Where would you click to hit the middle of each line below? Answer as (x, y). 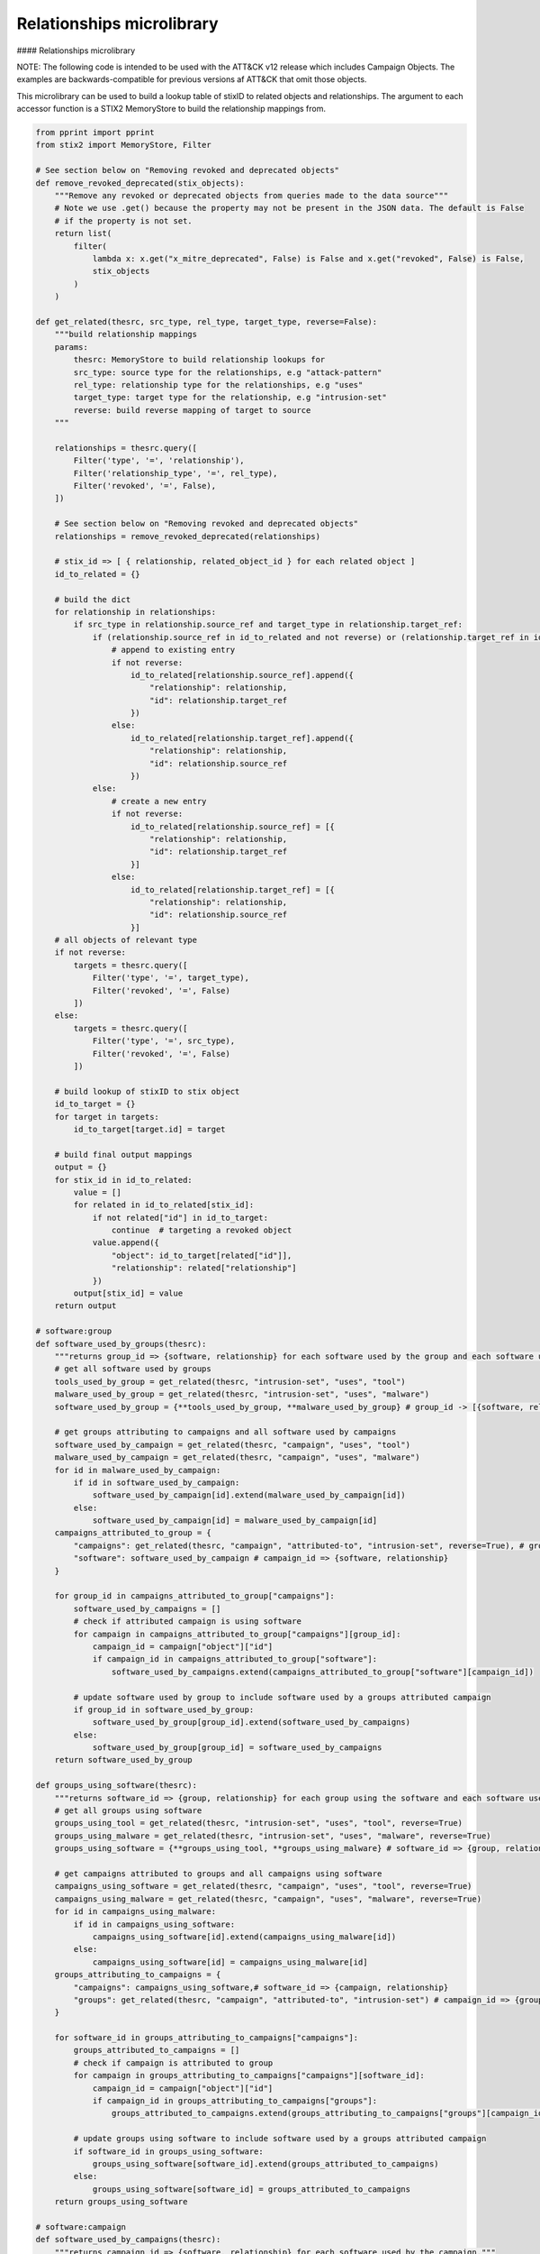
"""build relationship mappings (126, 334)
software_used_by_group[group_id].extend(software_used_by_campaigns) (252, 1723)
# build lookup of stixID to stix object (147, 1091)
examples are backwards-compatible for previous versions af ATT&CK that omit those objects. (192, 79)
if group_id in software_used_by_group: (164, 1709)
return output (85, 1306)
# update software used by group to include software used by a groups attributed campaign (282, 1697)
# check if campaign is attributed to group (173, 2063)
